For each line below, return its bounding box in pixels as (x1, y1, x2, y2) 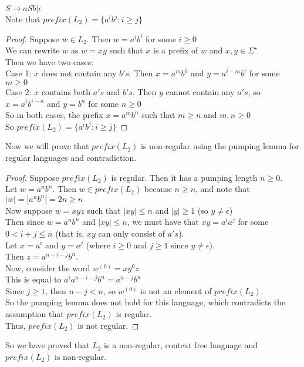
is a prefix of (153, 44, 198, 56)
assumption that (5, 308, 64, 320)
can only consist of (98, 227, 165, 239)
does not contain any (41, 67, 117, 79)
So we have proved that (5, 339, 90, 351)
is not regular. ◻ (77, 319, 139, 331)
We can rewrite (5, 44, 60, 56)
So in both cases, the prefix (5, 109, 103, 121)
